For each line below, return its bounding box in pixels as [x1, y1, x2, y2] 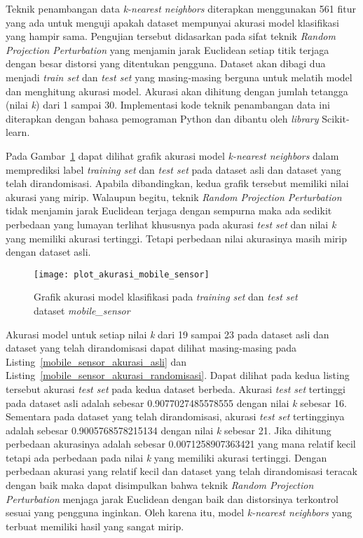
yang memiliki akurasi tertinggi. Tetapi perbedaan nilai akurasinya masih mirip [6, 230, 347, 245]
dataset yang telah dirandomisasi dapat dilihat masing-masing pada [6, 340, 297, 355]
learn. [6, 125, 30, 139]
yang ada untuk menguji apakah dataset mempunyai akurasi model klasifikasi [6, 15, 339, 29]
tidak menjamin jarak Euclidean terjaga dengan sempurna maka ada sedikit [6, 203, 332, 218]
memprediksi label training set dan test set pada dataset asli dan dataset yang [6, 162, 341, 177]
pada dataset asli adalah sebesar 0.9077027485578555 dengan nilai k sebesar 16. [6, 395, 347, 410]
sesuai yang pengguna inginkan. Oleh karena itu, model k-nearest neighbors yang [6, 505, 352, 520]
